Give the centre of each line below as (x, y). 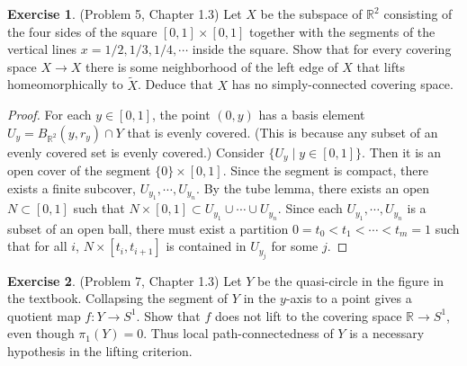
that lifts (381, 66)
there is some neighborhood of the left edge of (211, 66)
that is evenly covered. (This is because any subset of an (283, 132)
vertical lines (42, 49)
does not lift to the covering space (308, 315)
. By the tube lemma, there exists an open (313, 187)
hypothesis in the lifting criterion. (100, 351)
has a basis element (312, 115)
